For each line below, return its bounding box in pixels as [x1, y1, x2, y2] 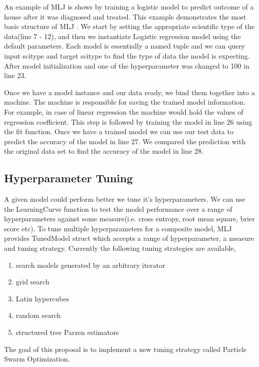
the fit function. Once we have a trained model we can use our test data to [4, 126, 233, 137]
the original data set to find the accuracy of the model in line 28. [4, 146, 203, 156]
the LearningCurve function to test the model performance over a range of [4, 203, 232, 214]
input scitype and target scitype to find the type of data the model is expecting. [4, 50, 250, 61]
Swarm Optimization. [4, 353, 70, 364]
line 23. [4, 70, 27, 81]
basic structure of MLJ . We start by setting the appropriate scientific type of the [4, 21, 254, 32]
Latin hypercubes [16, 293, 69, 303]
